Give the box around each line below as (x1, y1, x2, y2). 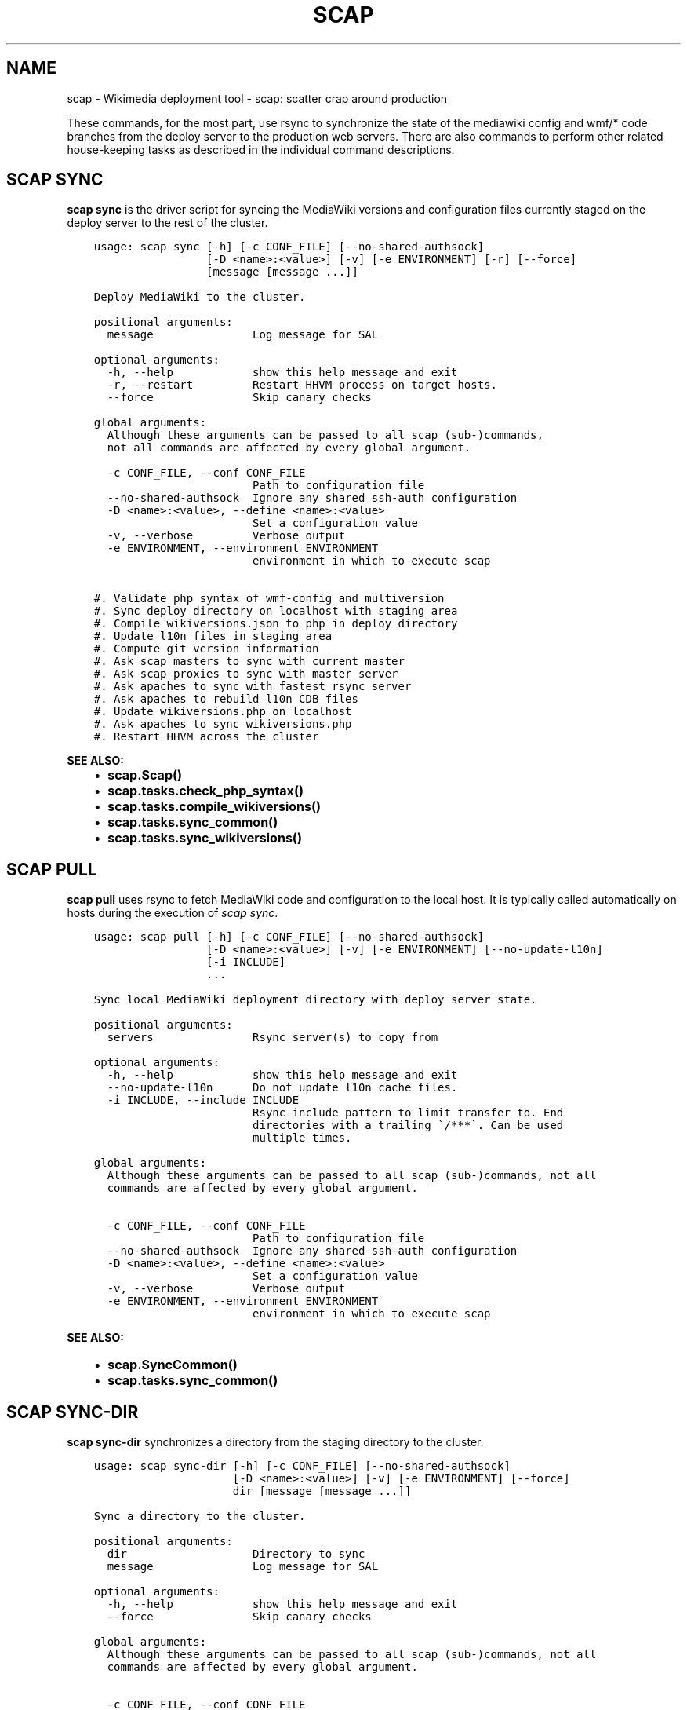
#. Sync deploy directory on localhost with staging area (93, 605, 458, 618)
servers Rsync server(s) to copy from (107, 1031, 438, 1044)
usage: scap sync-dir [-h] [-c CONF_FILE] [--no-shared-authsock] (93, 1460, 511, 1473)
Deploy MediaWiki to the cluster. (93, 290, 306, 304)
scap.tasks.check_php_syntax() (107, 783, 304, 799)
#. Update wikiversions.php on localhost (93, 705, 352, 718)
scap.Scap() (107, 767, 183, 784)
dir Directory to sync (107, 1547, 365, 1561)
